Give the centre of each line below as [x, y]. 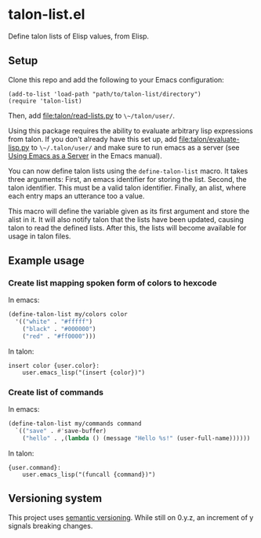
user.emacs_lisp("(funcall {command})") [89, 474]
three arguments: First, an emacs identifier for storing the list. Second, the [127, 179]
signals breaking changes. [51, 525]
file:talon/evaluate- [210, 139]
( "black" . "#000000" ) [59, 329]
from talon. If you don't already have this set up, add [93, 139]
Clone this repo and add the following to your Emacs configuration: [116, 79]
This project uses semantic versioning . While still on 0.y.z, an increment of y [131, 517]
